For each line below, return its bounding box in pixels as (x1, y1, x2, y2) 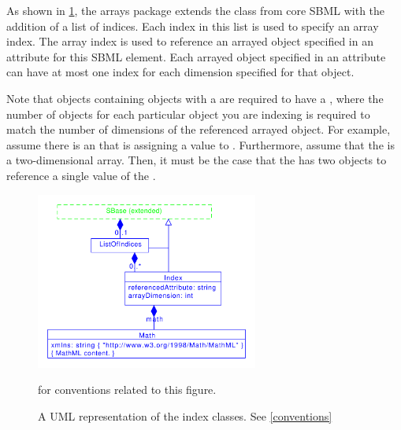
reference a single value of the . (6, 167, 156, 183)
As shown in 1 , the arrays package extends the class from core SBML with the (6, 2, 385, 18)
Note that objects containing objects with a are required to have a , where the (6, 90, 384, 106)
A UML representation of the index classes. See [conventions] (38, 408, 332, 424)
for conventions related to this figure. (38, 381, 217, 398)
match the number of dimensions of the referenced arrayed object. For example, (6, 121, 391, 138)
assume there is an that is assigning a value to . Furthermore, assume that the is (6, 136, 395, 153)
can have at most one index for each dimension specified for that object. (6, 64, 355, 80)
